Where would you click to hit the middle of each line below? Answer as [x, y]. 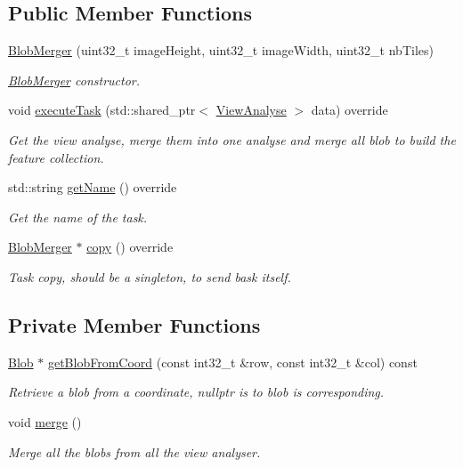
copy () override [130, 247]
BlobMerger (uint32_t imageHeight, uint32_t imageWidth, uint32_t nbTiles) [221, 50]
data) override [349, 110]
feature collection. [56, 157]
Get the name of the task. [78, 217]
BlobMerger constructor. [74, 80]
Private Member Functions [134, 324]
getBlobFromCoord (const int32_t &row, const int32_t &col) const [232, 362]
